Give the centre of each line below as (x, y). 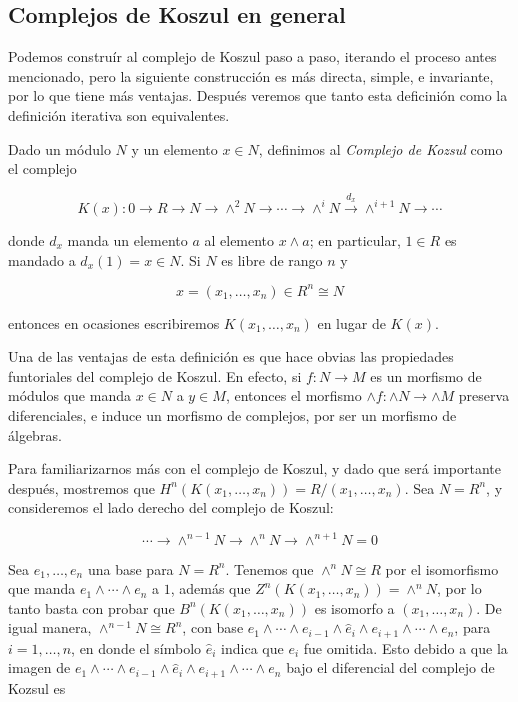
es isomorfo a (354, 607)
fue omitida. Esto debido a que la (405, 647)
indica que (252, 647)
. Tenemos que (269, 568)
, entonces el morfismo (293, 395)
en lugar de (351, 322)
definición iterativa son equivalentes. (119, 114)
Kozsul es (37, 687)
